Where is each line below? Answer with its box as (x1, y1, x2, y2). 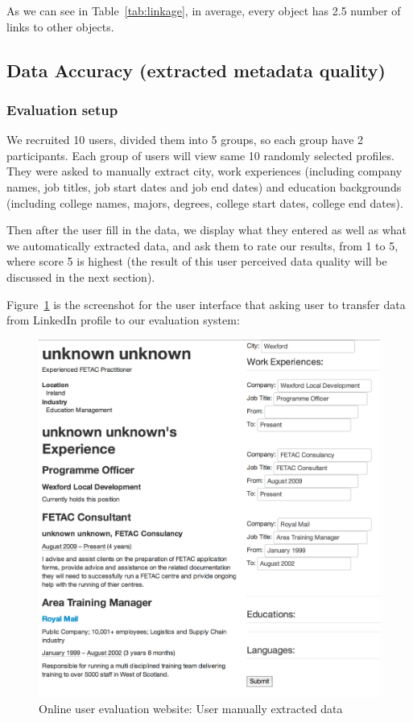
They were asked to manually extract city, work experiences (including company (6, 163, 403, 179)
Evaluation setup (6, 99, 118, 119)
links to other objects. (6, 18, 114, 35)
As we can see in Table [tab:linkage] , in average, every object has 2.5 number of (6, 2, 401, 19)
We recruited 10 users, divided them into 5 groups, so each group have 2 (6, 131, 364, 148)
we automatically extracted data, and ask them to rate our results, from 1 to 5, (6, 237, 399, 254)
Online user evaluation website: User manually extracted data (39, 699, 343, 716)
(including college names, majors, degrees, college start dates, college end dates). (6, 194, 403, 211)
